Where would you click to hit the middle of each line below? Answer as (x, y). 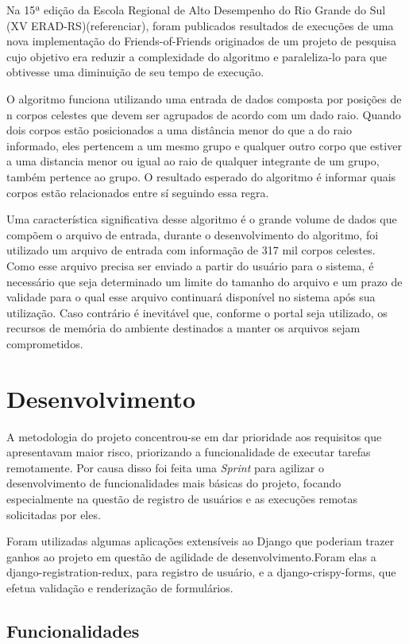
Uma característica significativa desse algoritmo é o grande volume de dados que (202, 219)
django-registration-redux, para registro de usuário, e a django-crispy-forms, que (201, 572)
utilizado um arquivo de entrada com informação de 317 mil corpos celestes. (191, 250)
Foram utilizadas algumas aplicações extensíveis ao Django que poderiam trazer (201, 541)
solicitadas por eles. (54, 514)
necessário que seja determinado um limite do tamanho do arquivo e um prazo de (204, 281)
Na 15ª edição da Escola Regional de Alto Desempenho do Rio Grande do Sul (196, 10)
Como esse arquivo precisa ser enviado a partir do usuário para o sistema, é (190, 265)
